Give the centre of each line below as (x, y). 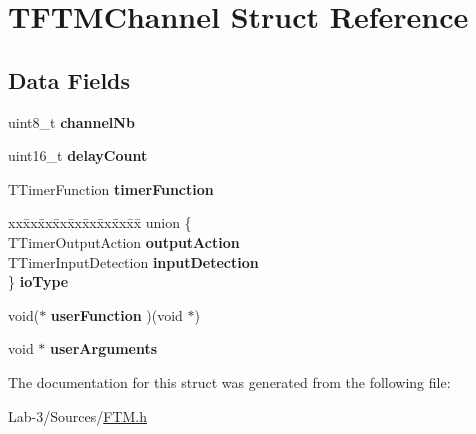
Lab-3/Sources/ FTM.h (77, 415)
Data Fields (69, 79)
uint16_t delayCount (78, 155)
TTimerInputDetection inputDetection (133, 261)
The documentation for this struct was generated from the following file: (229, 381)
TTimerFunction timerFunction (111, 188)
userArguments (104, 348)
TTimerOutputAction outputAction (124, 241)
